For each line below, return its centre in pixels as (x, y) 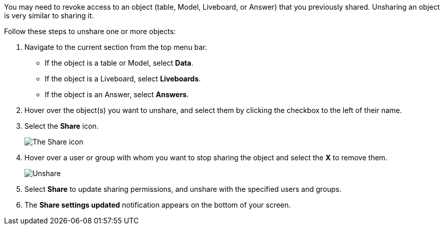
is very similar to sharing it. (49, 16)
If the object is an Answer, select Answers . (117, 94)
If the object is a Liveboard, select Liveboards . (123, 79)
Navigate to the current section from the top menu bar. (116, 47)
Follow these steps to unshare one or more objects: (90, 31)
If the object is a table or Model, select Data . (119, 63)
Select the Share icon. (62, 126)
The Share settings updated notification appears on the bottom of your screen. (158, 205)
